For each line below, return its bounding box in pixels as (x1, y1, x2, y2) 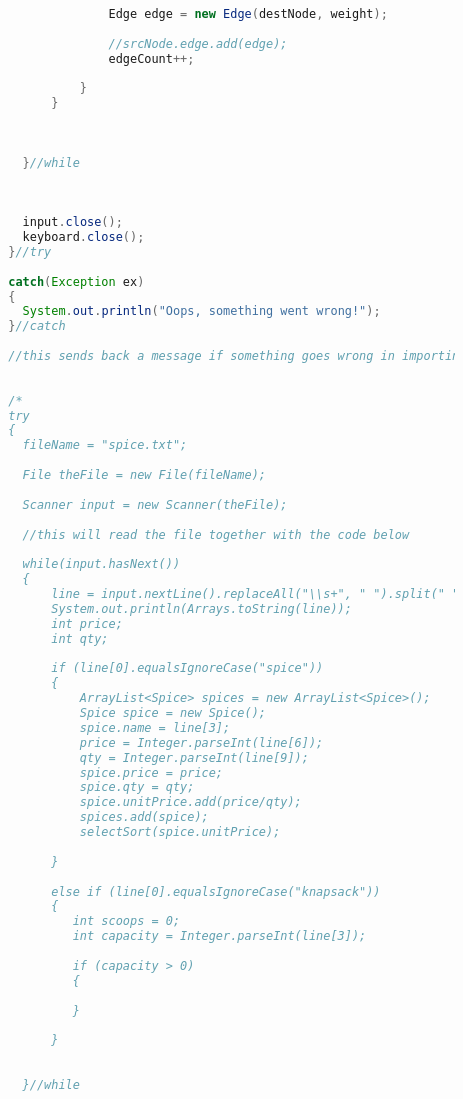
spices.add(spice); (79, 810, 209, 825)
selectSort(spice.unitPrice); (79, 825, 281, 839)
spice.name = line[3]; (79, 720, 231, 735)
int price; (51, 616, 123, 631)
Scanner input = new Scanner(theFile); (22, 497, 288, 512)
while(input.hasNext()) (22, 557, 181, 572)
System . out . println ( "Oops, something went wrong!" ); (22, 304, 381, 319)
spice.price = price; (79, 765, 224, 780)
